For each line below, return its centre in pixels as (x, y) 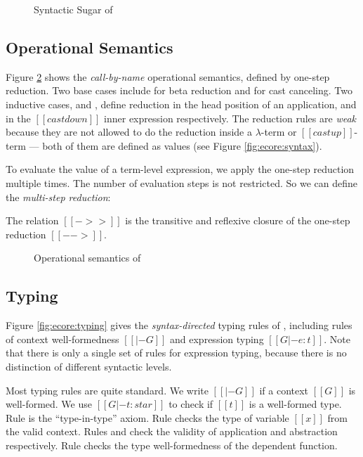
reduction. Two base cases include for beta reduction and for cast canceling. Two (179, 90)
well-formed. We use (49, 404)
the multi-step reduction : (58, 197)
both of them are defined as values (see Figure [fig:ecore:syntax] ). (182, 145)
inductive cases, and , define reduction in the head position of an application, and (181, 104)
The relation (32, 220)
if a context (284, 390)
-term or (279, 132)
